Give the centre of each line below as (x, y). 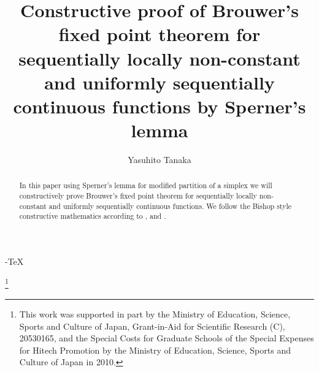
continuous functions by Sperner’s (159, 106)
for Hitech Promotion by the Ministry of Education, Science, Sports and (155, 350)
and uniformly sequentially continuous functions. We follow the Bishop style (170, 206)
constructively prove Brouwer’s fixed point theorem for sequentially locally (138, 196)
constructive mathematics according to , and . (93, 216)
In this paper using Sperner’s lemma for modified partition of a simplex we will (146, 185)
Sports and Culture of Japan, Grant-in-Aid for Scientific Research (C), (152, 326)
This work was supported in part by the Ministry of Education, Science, (155, 313)
